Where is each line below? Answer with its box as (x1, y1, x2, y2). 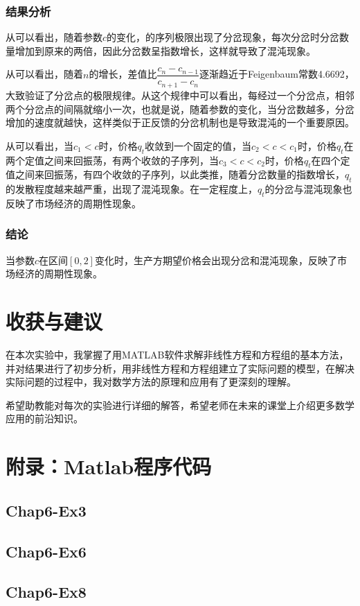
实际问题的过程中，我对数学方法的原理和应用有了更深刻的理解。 (6, 374, 296, 389)
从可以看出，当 (6, 138, 73, 153)
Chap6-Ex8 (6, 581, 87, 603)
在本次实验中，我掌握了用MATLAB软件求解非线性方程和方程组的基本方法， (6, 347, 349, 362)
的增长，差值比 (89, 67, 157, 81)
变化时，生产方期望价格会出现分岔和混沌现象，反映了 (94, 252, 337, 267)
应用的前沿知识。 (6, 411, 83, 426)
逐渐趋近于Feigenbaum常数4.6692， (199, 67, 354, 81)
